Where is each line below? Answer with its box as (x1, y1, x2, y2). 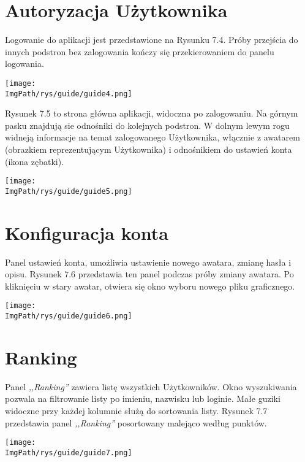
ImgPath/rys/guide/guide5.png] (5, 187, 132, 196)
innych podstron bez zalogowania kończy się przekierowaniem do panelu (5, 45, 274, 58)
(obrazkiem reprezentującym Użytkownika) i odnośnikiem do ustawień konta (5, 143, 292, 155)
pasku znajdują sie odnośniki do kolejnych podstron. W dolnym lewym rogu (5, 118, 290, 131)
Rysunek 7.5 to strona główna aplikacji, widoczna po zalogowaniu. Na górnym (5, 107, 298, 120)
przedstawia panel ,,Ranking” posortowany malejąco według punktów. (5, 416, 267, 429)
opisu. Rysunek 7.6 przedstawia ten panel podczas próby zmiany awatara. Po (5, 268, 294, 280)
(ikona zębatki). (5, 155, 64, 167)
